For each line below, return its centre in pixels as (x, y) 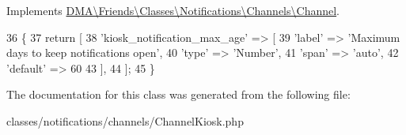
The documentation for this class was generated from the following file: (178, 94)
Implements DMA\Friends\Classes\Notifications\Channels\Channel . (173, 10)
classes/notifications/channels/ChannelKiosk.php (125, 120)
